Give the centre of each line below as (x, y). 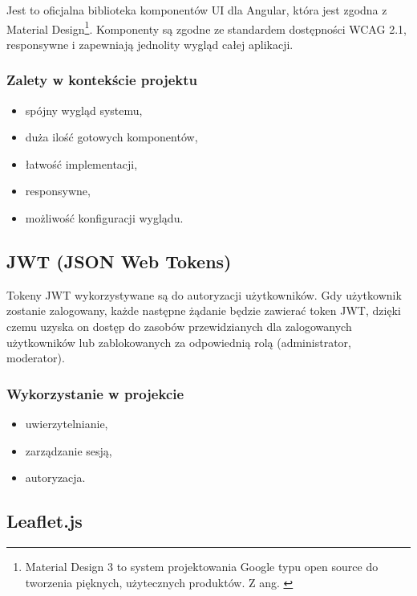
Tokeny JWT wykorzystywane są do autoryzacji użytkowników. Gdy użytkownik (204, 294)
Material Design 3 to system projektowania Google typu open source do (202, 566)
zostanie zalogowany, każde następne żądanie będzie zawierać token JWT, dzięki (204, 310)
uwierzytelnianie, (67, 424)
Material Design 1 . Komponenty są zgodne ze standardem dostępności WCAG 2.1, (206, 27)
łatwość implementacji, (81, 163)
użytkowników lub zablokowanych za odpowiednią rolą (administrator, (179, 342)
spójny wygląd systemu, (84, 110)
